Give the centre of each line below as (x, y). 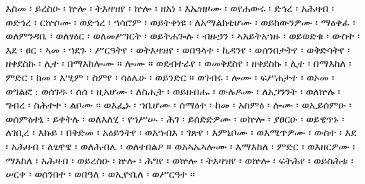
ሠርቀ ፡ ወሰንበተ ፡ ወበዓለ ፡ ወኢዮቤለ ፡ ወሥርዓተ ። (100, 174)
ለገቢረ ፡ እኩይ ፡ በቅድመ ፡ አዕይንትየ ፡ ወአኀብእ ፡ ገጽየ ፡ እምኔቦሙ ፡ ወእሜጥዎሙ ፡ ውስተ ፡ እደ (181, 132)
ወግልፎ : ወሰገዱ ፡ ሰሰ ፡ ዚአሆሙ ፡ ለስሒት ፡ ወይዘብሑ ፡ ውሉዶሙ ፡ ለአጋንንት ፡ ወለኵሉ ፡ (173, 91)
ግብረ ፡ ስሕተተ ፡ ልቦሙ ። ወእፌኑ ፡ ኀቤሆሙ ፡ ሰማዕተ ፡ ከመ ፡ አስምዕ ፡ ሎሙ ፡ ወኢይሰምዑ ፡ (179, 105)
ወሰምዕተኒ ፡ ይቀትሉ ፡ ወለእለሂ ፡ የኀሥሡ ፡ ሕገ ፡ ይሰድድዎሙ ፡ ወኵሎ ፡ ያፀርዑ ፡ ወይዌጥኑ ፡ (175, 118)
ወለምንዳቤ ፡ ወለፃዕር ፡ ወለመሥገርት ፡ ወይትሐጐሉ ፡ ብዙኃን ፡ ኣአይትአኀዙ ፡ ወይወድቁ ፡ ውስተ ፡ (183, 36)
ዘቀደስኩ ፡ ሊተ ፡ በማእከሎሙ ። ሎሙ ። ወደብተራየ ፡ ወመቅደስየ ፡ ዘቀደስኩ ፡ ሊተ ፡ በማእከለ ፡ (179, 63)
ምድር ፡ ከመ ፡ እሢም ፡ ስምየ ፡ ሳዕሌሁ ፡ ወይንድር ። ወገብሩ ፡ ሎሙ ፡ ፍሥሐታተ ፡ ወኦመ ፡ (170, 76)
